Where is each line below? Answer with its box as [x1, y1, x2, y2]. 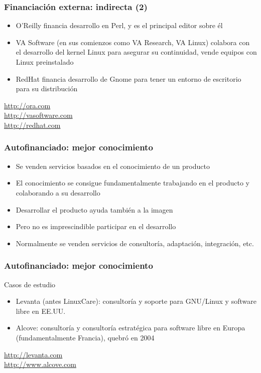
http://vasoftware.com [4, 110, 73, 120]
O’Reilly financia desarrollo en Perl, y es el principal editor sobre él [16, 20, 223, 31]
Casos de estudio [4, 279, 56, 289]
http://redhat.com [4, 119, 61, 130]
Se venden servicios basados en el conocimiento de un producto [16, 160, 210, 171]
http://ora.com [4, 100, 51, 110]
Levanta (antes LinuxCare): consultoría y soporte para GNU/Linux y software [16, 296, 256, 306]
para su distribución [16, 83, 78, 94]
